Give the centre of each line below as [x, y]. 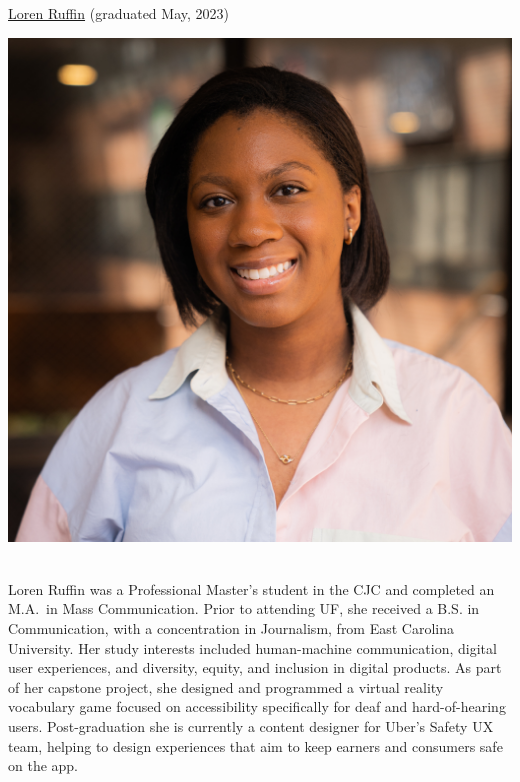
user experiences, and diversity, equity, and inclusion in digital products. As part [255, 667]
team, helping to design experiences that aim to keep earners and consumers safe [255, 745]
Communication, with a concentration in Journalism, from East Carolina [231, 627]
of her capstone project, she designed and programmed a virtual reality [226, 686]
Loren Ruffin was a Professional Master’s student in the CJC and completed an [251, 588]
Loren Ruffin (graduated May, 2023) [118, 13]
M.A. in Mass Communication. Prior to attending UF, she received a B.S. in [244, 608]
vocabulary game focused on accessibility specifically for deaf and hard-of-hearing [257, 706]
